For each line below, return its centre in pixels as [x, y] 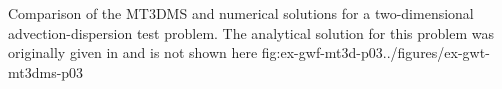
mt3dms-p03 [46, 71]
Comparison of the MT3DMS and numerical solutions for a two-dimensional [241, 13]
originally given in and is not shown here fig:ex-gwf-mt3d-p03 [195, 52]
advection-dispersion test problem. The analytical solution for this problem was [251, 32]
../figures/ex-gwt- [436, 52]
